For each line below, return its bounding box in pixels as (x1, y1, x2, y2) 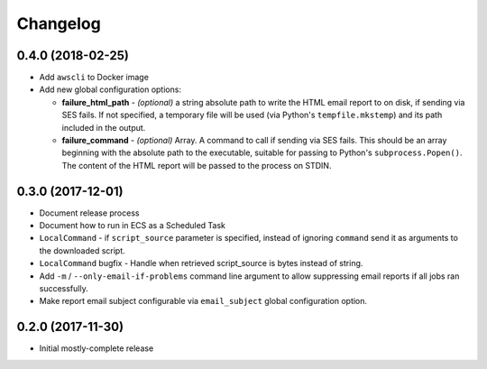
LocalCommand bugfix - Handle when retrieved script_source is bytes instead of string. (39, 258, 363, 269)
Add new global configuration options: (39, 84, 182, 95)
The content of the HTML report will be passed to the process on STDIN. (61, 160, 332, 171)
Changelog (16, 14, 101, 33)
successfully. (39, 283, 89, 294)
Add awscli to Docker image (39, 72, 149, 83)
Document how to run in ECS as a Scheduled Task (39, 220, 225, 231)
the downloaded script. (39, 244, 125, 256)
